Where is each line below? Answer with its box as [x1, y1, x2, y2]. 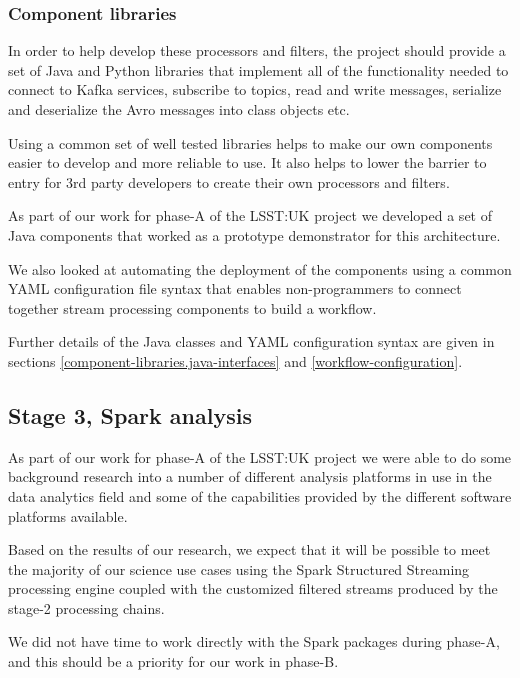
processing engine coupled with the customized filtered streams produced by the [8, 578, 498, 599]
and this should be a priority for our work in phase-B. [8, 651, 339, 672]
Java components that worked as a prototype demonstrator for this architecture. [8, 224, 501, 245]
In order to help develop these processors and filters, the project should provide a [8, 40, 506, 61]
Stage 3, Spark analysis [8, 399, 252, 430]
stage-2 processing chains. [8, 597, 165, 618]
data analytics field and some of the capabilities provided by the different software [8, 485, 512, 506]
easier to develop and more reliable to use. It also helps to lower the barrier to [8, 152, 487, 173]
